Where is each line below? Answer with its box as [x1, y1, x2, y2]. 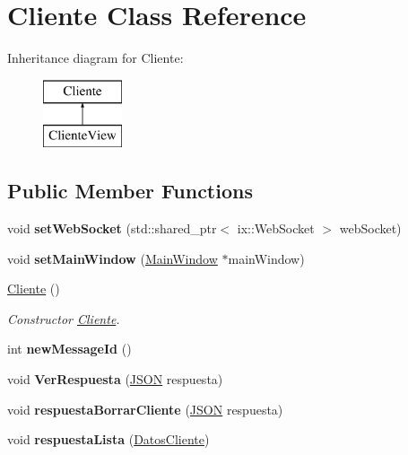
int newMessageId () [7, 339, 132, 358]
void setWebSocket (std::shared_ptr [7, 219, 217, 238]
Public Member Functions [7, 177, 253, 205]
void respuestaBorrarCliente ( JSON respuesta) [7, 399, 283, 418]
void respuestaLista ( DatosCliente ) [7, 430, 210, 449]
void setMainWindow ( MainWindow [7, 249, 218, 267]
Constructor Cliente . [7, 309, 120, 328]
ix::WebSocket [237, 219, 315, 238]
